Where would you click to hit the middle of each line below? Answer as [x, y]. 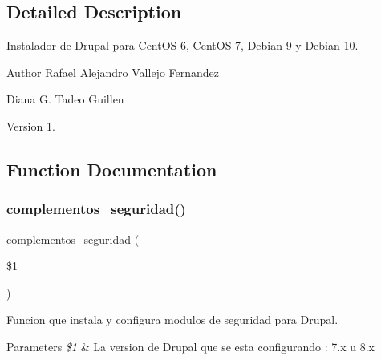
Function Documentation [112, 169]
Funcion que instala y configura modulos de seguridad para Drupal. [172, 320]
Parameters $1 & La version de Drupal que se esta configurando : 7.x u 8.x [190, 346]
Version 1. [31, 125]
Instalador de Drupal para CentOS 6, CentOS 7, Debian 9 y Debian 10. [182, 45]
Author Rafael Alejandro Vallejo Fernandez [113, 72]
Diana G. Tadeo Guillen [65, 99]
